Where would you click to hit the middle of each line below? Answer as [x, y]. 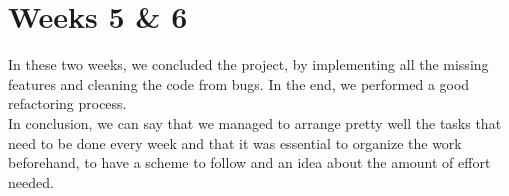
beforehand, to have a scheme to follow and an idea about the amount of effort [249, 162]
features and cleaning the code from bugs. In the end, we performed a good [239, 83]
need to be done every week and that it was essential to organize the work [235, 142]
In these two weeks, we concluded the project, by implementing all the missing [248, 64]
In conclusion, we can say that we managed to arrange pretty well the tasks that [255, 122]
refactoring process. [67, 103]
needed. [31, 181]
